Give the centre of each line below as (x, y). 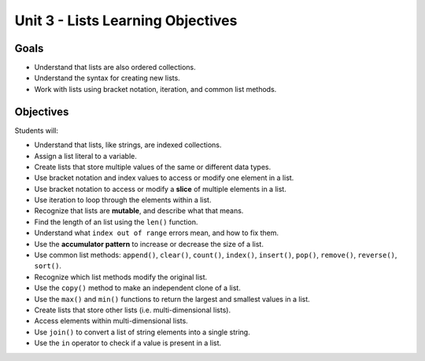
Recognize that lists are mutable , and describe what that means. (139, 211)
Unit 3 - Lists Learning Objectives (126, 20)
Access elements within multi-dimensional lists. (111, 321)
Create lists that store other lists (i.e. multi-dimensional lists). (133, 310)
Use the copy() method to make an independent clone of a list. (138, 288)
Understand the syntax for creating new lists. (107, 78)
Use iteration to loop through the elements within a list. (123, 200)
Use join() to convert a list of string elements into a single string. (142, 332)
